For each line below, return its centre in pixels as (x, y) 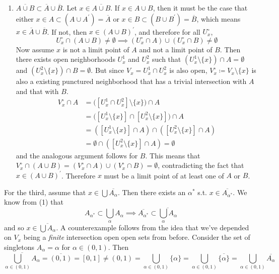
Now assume (35, 49)
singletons (19, 247)
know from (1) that (34, 202)
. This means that (173, 155)
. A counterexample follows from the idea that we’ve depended (153, 227)
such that (167, 59)
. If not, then (67, 31)
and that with (37, 91)
